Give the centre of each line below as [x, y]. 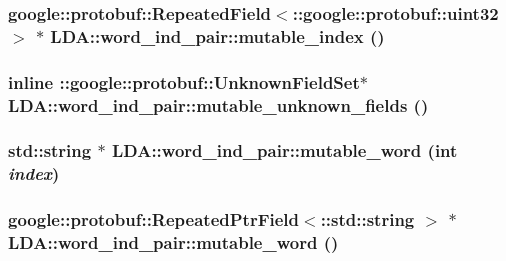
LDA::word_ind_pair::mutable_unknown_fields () [218, 104]
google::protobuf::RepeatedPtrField [154, 219]
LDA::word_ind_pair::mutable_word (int [284, 150]
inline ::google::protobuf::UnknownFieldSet [184, 81]
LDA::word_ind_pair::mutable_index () [217, 35]
